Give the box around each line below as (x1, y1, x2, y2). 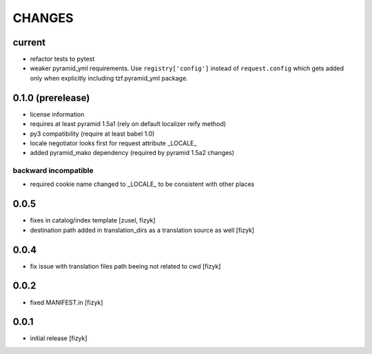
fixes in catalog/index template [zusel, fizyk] (30, 216, 156, 225)
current (12, 37, 46, 48)
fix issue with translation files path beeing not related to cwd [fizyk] (30, 262, 221, 270)
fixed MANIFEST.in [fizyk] (30, 298, 103, 306)
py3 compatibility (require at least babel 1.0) (30, 129, 155, 138)
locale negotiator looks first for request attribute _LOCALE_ (30, 138, 197, 147)
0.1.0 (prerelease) (12, 92, 90, 103)
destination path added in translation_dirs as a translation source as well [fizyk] (30, 226, 255, 234)
